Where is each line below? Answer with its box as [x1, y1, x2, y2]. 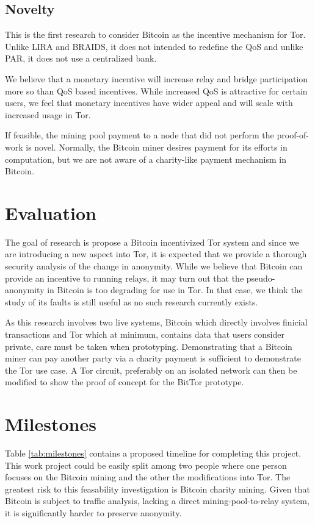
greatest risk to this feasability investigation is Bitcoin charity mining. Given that [5, 482, 310, 495]
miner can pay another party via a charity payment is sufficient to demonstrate [5, 352, 301, 365]
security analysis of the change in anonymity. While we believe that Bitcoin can [5, 260, 303, 272]
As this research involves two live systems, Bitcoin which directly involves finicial [5, 316, 308, 329]
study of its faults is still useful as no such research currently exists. [5, 295, 258, 308]
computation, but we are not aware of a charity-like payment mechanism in [5, 152, 286, 165]
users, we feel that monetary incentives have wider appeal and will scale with [5, 96, 293, 109]
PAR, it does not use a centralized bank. [5, 52, 157, 65]
